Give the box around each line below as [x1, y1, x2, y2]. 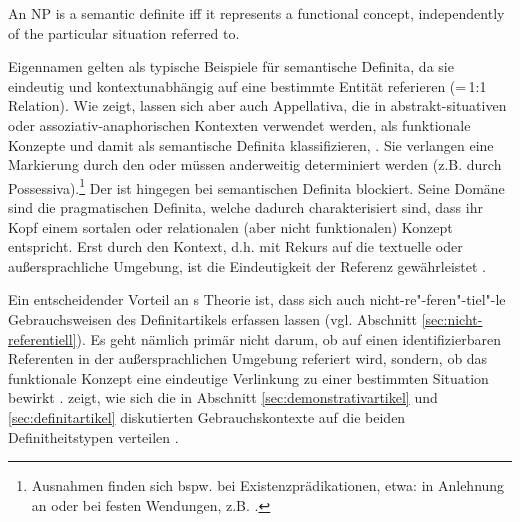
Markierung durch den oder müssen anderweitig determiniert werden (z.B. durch [8, 154, 502, 175]
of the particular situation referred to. [8, 22, 240, 43]
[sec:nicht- [421, 308, 483, 329]
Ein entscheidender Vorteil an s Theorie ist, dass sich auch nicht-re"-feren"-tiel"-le [8, 289, 506, 310]
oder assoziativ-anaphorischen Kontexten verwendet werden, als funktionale [8, 114, 471, 135]
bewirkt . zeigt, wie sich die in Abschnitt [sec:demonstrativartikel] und [8, 387, 438, 408]
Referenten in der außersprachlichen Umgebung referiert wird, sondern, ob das [8, 348, 488, 369]
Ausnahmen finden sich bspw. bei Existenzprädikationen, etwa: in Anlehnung [31, 475, 505, 496]
